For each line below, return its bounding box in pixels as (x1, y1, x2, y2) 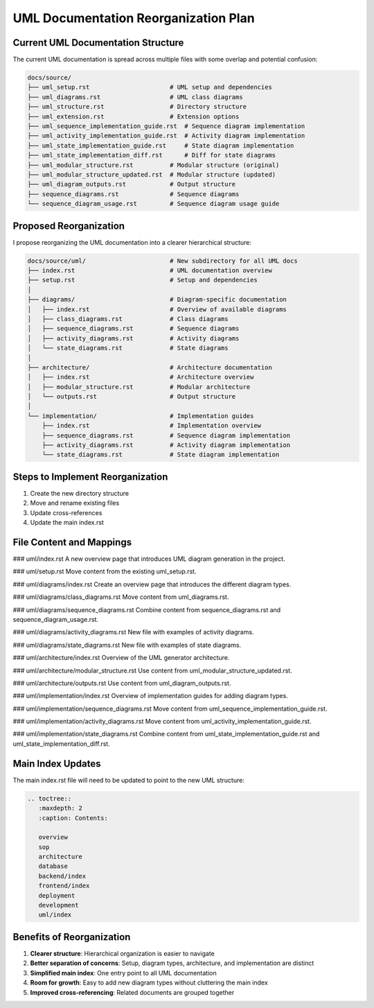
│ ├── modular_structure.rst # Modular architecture (27, 383, 251, 391)
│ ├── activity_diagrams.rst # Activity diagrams (27, 334, 240, 342)
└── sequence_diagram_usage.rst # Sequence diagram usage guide (27, 200, 280, 208)
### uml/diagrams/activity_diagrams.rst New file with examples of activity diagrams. (12, 628, 254, 636)
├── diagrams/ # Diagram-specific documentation (27, 295, 287, 304)
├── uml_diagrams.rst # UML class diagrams (27, 93, 243, 101)
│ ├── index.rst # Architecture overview (27, 373, 254, 381)
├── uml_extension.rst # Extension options (27, 112, 240, 121)
